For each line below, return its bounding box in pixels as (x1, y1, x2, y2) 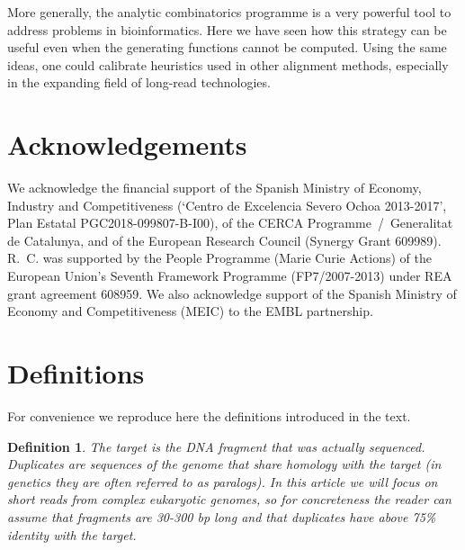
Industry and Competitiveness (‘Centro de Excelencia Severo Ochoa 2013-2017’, (7, 195, 447, 214)
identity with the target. (7, 525, 137, 544)
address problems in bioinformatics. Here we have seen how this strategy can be (7, 20, 447, 39)
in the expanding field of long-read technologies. (7, 73, 271, 92)
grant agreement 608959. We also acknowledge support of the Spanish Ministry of (7, 284, 457, 302)
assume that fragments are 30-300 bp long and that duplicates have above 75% (7, 507, 436, 526)
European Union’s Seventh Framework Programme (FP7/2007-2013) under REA (7, 266, 452, 285)
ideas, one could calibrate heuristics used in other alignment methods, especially (7, 55, 449, 74)
